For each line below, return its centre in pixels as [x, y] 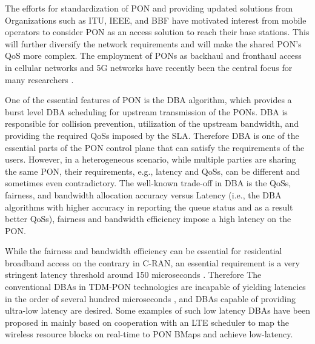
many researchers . [39, 79]
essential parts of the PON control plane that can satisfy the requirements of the [155, 147]
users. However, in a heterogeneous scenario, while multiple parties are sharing [151, 159]
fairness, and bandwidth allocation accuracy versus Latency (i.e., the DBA [143, 194]
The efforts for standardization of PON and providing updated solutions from [149, 8]
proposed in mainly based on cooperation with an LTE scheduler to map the [147, 322]
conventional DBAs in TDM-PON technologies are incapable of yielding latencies [155, 287]
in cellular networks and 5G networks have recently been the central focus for [149, 67]
